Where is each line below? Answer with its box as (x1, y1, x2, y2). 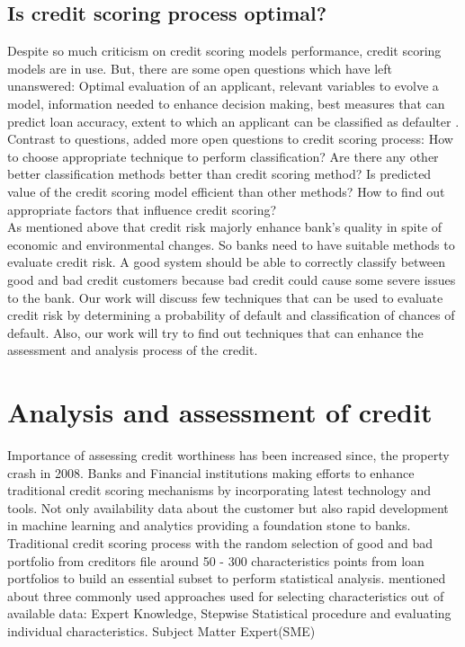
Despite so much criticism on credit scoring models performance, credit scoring (7, 41, 442, 60)
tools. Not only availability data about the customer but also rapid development (7, 498, 449, 517)
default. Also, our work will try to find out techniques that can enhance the (7, 323, 424, 341)
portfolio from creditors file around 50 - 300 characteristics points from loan (7, 551, 425, 570)
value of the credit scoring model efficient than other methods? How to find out (7, 182, 445, 200)
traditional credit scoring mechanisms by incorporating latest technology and (7, 481, 432, 500)
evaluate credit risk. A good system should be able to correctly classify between (7, 253, 446, 271)
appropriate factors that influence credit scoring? (7, 199, 277, 218)
